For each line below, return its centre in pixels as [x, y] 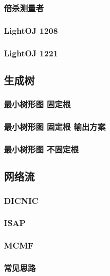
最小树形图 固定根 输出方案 [55, 127]
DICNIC [21, 200]
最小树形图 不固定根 [41, 149]
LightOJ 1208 [31, 30]
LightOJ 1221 [31, 53]
